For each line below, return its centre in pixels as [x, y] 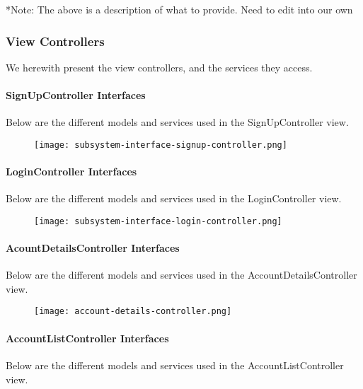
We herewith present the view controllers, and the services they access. [159, 67]
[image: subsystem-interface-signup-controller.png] [161, 145]
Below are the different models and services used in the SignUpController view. [177, 122]
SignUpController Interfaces [76, 95]
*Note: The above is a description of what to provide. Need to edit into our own [179, 9]
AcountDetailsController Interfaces [93, 248]
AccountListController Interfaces [87, 338]
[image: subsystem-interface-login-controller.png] [158, 221]
